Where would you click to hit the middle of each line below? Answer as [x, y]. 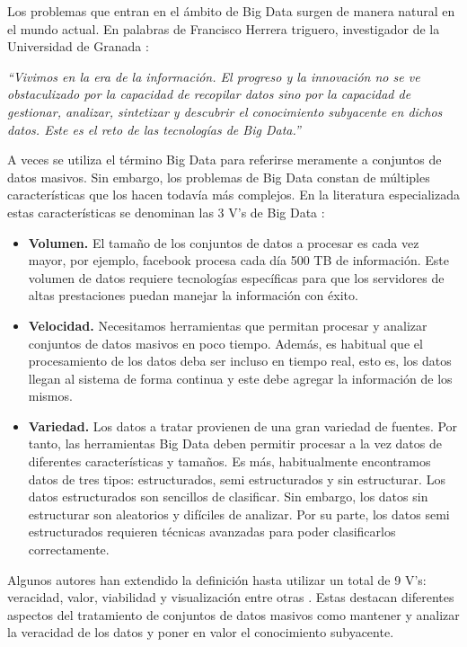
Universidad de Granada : [78, 46]
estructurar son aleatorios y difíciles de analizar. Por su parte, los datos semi [239, 514]
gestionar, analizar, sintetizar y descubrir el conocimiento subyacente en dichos [225, 111]
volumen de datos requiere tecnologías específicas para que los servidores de [236, 277]
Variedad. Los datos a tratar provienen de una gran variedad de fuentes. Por [243, 425]
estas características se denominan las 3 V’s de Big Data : [166, 212]
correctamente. [69, 550]
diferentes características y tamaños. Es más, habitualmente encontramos [229, 461]
